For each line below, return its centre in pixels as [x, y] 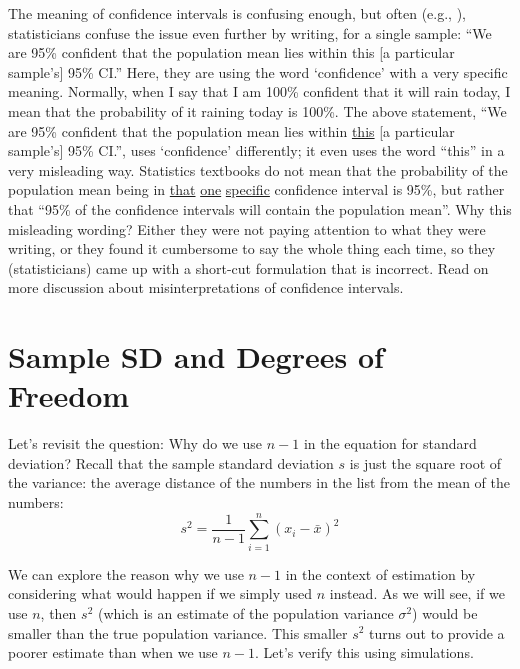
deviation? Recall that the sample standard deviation [171, 462]
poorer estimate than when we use [113, 652]
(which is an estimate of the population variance [245, 612]
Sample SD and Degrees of [196, 356]
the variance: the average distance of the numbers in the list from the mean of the [259, 482]
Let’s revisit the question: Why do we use [135, 443]
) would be [445, 612]
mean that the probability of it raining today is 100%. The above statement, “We [257, 110]
